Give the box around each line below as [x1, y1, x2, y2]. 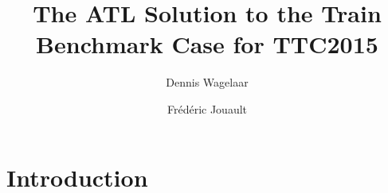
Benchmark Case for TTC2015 [36, 28, 378, 60]
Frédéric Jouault [167, 100, 248, 117]
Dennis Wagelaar [166, 74, 249, 91]
